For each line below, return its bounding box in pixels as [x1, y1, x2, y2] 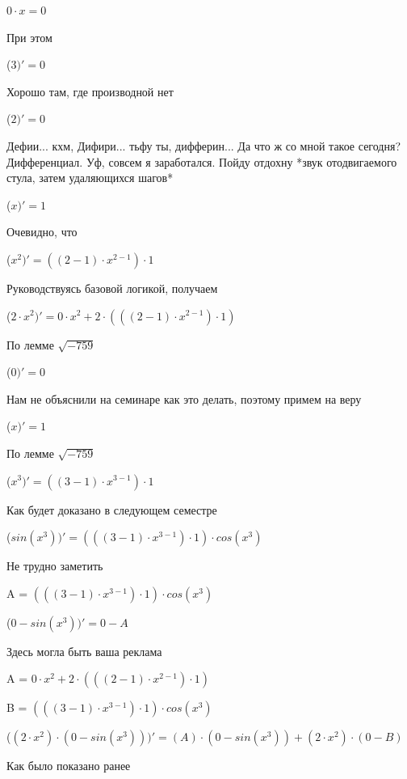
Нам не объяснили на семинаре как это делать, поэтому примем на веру [6, 390, 362, 407]
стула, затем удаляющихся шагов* [6, 169, 174, 186]
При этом [6, 28, 52, 45]
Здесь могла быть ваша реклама [6, 642, 162, 659]
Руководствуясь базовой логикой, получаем [6, 279, 218, 296]
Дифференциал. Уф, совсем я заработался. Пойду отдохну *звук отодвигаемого [6, 153, 397, 170]
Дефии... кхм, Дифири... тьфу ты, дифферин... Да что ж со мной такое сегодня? [6, 137, 401, 154]
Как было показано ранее [6, 757, 131, 774]
